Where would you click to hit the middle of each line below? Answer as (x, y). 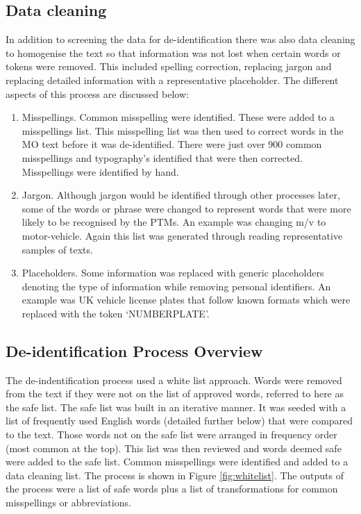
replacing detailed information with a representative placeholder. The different (172, 80)
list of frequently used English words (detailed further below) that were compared (179, 421)
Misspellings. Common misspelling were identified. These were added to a (178, 117)
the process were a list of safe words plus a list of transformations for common (172, 489)
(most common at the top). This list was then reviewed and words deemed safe (174, 448)
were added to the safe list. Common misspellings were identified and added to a (177, 462)
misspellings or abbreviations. (68, 503)
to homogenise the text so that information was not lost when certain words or (173, 52)
